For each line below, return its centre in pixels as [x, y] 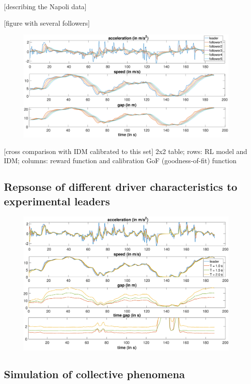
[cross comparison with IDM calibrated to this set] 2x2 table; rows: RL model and [126, 151]
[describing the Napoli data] [45, 6]
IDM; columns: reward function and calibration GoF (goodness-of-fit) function [120, 161]
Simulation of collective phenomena [94, 374]
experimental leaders [57, 201]
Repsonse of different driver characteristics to [121, 187]
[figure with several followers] [47, 23]
